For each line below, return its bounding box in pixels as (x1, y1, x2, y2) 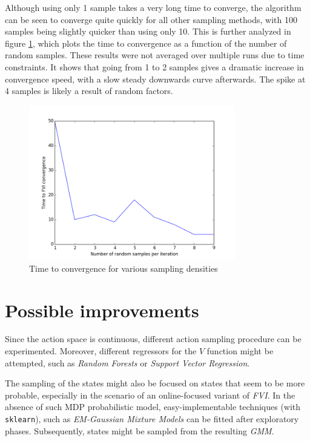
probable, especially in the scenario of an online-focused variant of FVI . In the (5, 388, 295, 401)
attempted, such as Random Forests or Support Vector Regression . (5, 356, 250, 369)
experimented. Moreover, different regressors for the (5, 345, 197, 357)
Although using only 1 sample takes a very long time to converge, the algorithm (5, 1, 302, 13)
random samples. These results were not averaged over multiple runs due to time (5, 49, 305, 61)
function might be (206, 345, 274, 357)
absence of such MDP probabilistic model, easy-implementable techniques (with (5, 400, 301, 413)
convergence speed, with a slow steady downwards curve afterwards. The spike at (5, 72, 306, 85)
